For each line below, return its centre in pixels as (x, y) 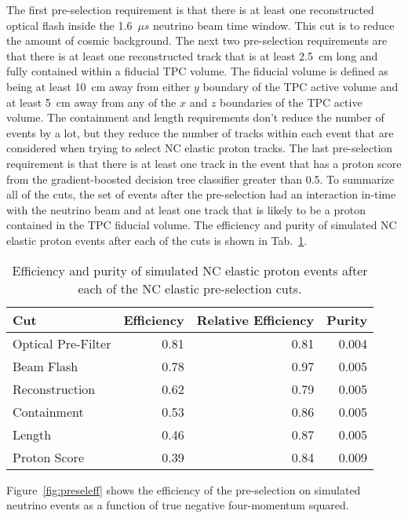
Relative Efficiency (255, 319)
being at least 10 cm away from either (98, 86)
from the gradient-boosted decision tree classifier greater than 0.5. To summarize (200, 179)
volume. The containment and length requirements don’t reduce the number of (195, 117)
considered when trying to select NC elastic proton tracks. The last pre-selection (200, 148)
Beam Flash (46, 366)
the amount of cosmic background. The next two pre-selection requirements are (197, 40)
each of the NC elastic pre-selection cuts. (190, 288)
